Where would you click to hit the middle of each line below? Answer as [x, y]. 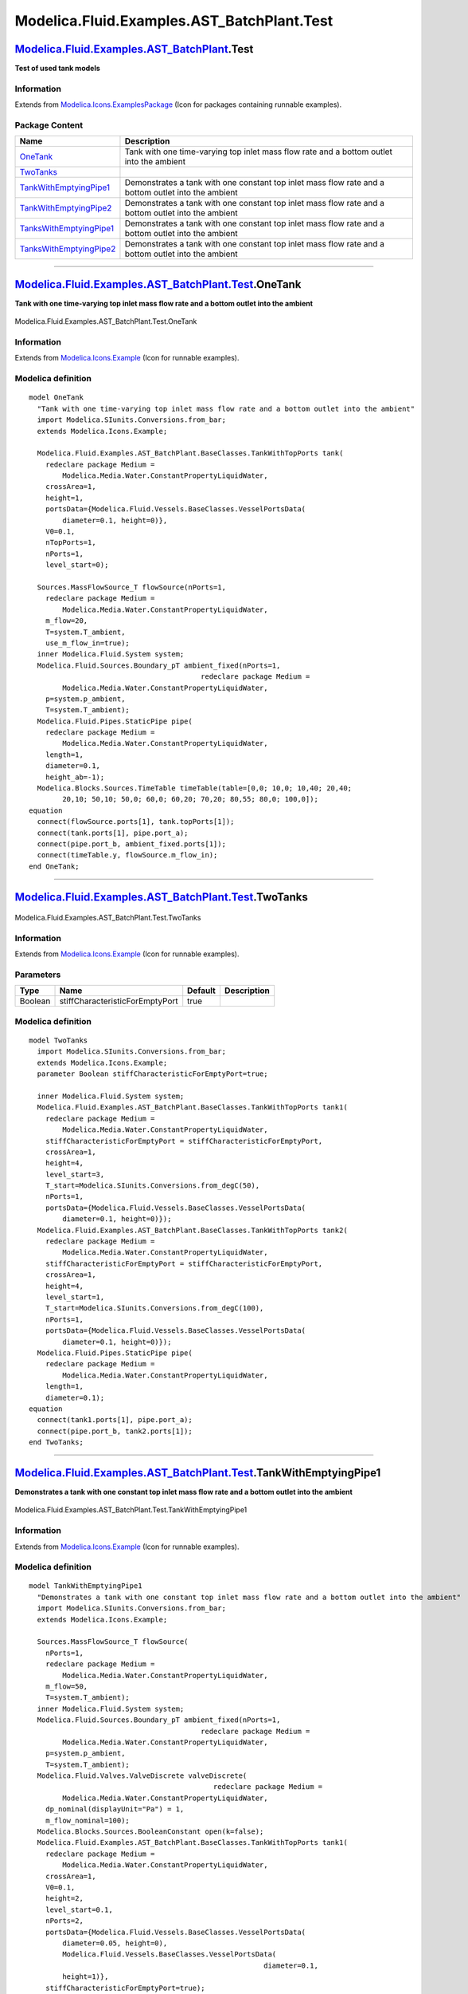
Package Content [49, 125]
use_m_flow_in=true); [88, 643]
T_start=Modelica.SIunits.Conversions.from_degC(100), [154, 1308]
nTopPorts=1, [70, 543]
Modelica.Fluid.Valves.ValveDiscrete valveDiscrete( [142, 1776]
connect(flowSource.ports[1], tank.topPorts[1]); [136, 822]
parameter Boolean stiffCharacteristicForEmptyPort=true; [152, 1074]
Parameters [38, 975]
